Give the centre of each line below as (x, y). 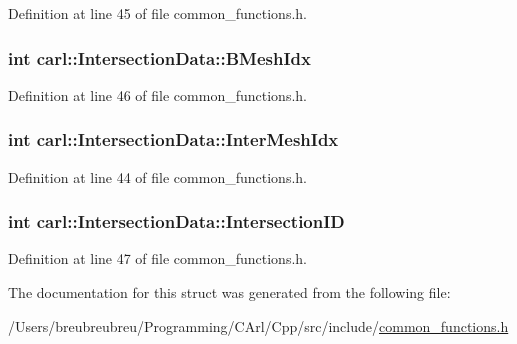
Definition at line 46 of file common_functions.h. (157, 94)
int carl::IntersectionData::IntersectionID (176, 221)
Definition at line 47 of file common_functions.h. (157, 258)
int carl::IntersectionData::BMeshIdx (159, 57)
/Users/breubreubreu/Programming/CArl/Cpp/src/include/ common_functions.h (258, 325)
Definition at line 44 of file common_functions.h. (157, 176)
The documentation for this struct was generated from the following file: (229, 292)
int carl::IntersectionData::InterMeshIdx (173, 139)
